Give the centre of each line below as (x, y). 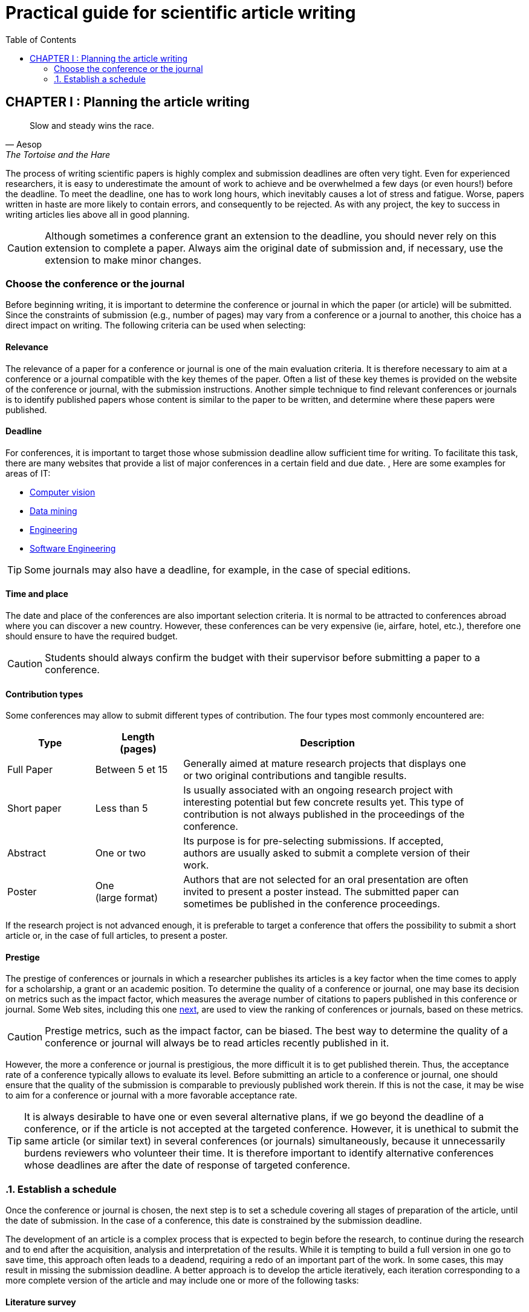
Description (327, 743)
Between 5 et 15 (131, 770)
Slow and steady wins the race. (92, 125)
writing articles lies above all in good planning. (98, 214)
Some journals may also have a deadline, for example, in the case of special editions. (218, 570)
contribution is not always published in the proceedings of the (324, 814)
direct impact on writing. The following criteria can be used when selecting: (156, 325)
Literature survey (41, 1302)
